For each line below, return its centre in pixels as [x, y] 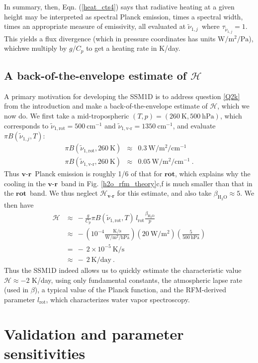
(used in [16, 290]
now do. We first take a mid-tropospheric [67, 116]
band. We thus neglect [64, 193]
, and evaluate [194, 125]
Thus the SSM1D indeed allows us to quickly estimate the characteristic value [123, 270]
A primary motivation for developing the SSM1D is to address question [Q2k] [122, 96]
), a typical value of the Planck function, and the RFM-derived [130, 290]
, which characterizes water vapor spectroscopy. [118, 299]
